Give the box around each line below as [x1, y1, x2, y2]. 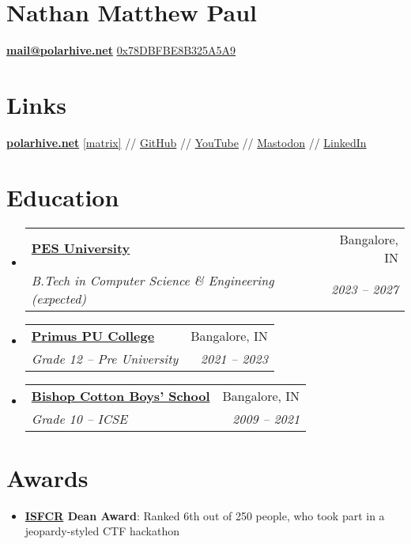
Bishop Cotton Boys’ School [31, 386, 210, 405]
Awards [6, 461, 89, 493]
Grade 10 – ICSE [31, 409, 128, 428]
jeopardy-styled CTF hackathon [25, 523, 179, 539]
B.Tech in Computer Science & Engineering [31, 270, 274, 289]
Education [6, 180, 119, 213]
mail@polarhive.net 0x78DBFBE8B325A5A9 [6, 42, 236, 59]
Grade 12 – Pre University [31, 349, 179, 368]
